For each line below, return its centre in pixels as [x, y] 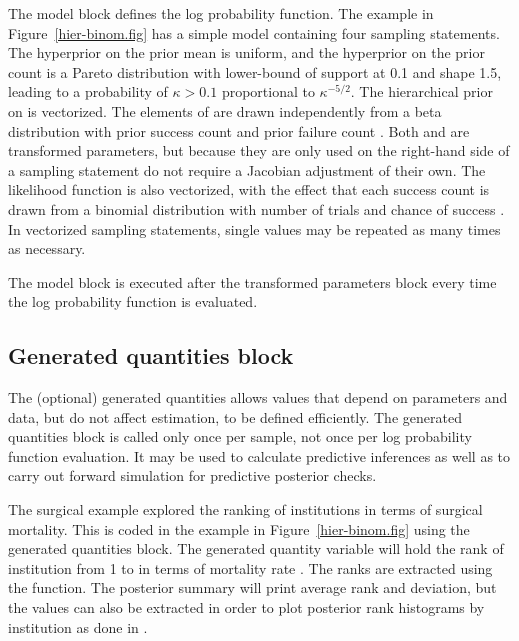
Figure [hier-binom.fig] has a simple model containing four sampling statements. [254, 32]
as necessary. [47, 248]
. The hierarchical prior [421, 91]
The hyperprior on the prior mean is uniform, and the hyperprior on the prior [246, 52]
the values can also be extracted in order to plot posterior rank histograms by [246, 607]
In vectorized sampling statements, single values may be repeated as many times [254, 228]
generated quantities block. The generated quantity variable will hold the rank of [256, 548]
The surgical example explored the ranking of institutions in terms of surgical [245, 509]
